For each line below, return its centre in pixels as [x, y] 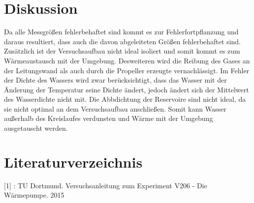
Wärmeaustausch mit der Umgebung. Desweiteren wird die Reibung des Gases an [127, 60]
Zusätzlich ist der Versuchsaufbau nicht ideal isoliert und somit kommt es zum [122, 51]
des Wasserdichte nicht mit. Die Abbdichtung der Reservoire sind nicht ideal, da [125, 99]
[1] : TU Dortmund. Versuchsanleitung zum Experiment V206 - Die [106, 185]
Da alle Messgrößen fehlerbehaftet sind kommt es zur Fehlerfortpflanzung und [121, 32]
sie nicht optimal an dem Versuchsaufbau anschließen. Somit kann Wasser [115, 108]
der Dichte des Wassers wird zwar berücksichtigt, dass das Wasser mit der [115, 80]
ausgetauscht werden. [36, 128]
